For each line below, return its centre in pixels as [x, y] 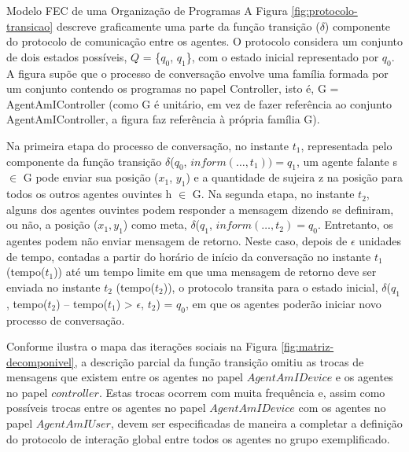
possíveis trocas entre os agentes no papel [106, 408]
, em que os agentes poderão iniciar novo [284, 303]
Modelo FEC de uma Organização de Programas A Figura [147, 10]
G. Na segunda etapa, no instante [273, 194]
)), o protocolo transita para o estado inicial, [271, 287]
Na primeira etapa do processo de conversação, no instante [147, 145]
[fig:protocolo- [324, 10]
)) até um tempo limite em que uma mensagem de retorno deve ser [215, 272]
